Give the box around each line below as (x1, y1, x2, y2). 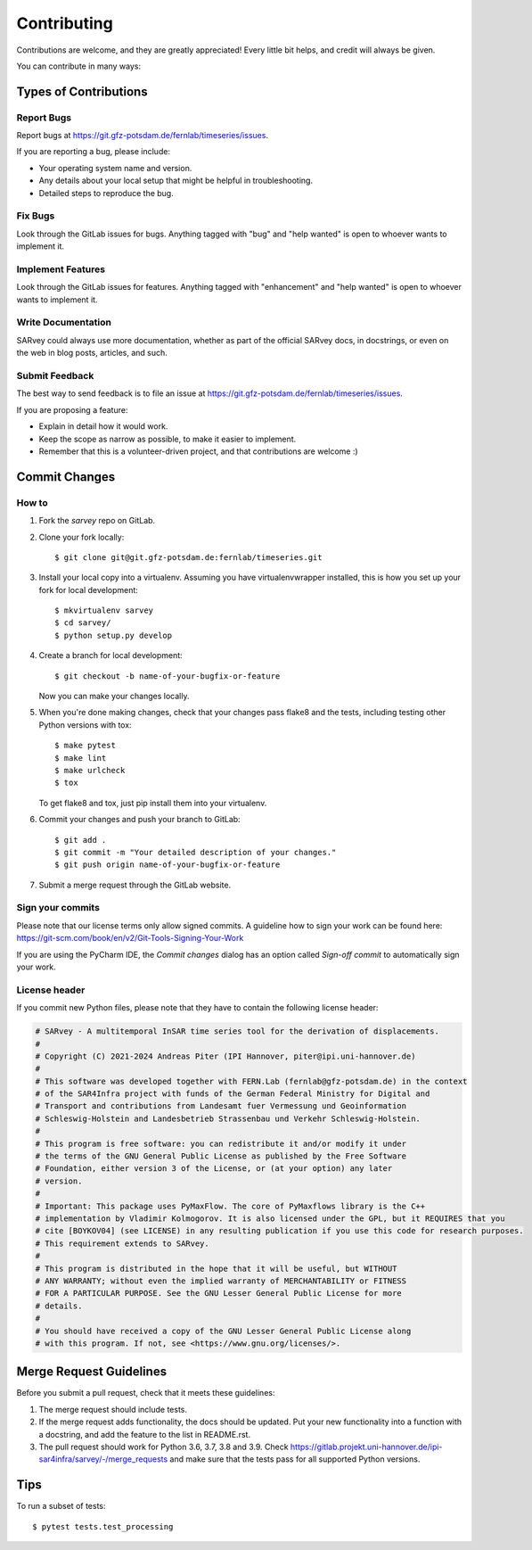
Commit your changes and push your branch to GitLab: (38, 814, 241, 825)
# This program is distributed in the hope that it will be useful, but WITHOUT (35, 1263, 397, 1274)
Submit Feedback (16, 370, 94, 383)
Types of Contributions (16, 84, 148, 99)
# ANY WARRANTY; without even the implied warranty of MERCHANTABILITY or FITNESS (35, 1275, 407, 1286)
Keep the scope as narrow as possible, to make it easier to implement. (38, 433, 297, 444)
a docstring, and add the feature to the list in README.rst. (38, 1429, 251, 1439)
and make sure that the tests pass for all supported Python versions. (169, 1454, 421, 1464)
